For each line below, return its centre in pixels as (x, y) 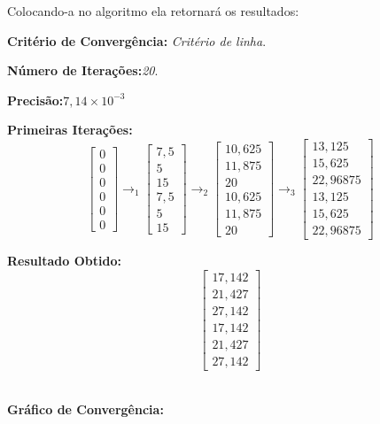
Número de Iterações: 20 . (83, 70)
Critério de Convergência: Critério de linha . (137, 40)
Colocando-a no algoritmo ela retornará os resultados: (153, 11)
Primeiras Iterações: (70, 130)
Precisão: (35, 100)
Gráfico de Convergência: (85, 409)
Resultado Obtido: (64, 261)
